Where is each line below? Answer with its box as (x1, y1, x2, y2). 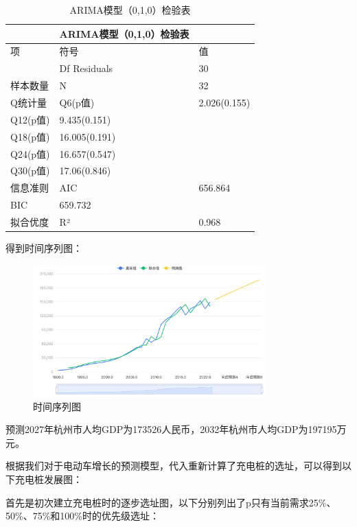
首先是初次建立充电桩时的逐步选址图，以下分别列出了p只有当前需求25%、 (5, 495, 336, 509)
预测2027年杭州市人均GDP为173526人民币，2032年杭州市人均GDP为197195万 (5, 422, 347, 436)
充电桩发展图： (14, 471, 82, 486)
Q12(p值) (10, 112, 50, 126)
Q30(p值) (10, 163, 50, 178)
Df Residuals (59, 61, 113, 75)
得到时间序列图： (5, 240, 82, 255)
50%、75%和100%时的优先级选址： (5, 508, 159, 523)
